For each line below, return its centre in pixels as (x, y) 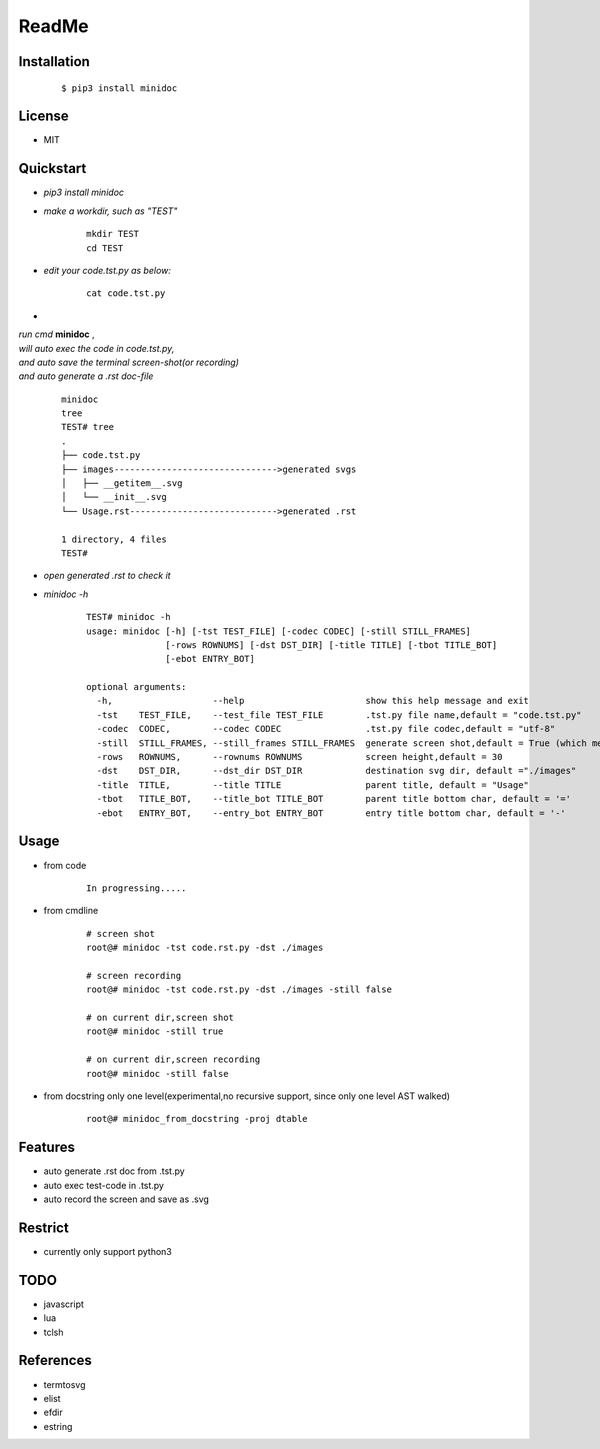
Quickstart (52, 168)
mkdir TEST (113, 234)
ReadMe (53, 26)
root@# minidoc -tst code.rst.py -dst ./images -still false (239, 989)
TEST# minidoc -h (128, 617)
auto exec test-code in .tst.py (104, 1185)
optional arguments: (136, 687)
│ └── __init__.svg (114, 497)
